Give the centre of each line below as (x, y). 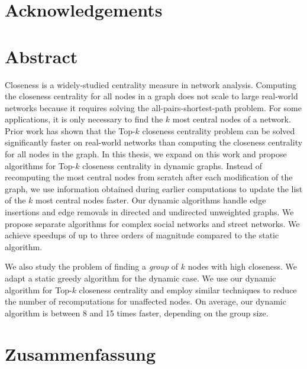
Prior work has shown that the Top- (70, 130)
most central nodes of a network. (232, 119)
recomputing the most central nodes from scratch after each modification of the (149, 177)
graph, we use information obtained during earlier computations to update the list (154, 188)
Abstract (41, 56)
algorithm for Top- (38, 289)
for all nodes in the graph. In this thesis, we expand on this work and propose (146, 154)
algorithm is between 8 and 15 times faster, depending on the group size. (137, 313)
